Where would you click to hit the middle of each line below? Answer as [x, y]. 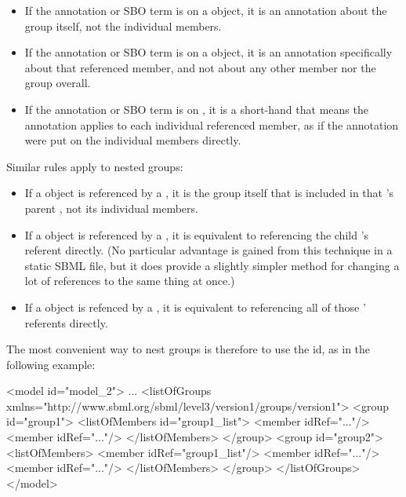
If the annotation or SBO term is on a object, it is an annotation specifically [208, 52]
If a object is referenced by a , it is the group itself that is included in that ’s [209, 193]
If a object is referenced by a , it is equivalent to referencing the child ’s [197, 234]
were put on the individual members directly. [133, 140]
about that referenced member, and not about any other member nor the [200, 67]
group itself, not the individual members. [123, 26]
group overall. [58, 83]
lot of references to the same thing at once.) [130, 281]
